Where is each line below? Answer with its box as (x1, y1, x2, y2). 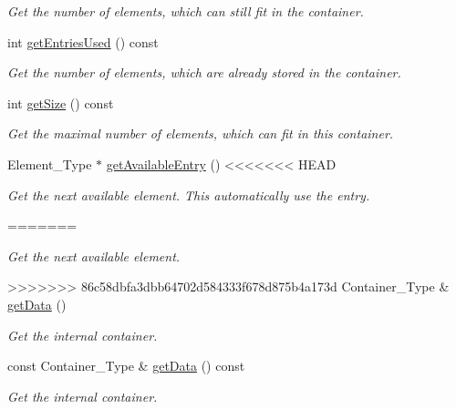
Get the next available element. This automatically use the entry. (7, 185, 370, 204)
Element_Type (7, 154, 92, 173)
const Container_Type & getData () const (7, 356, 245, 375)
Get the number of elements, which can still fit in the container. (7, 2, 364, 20)
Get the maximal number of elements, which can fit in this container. (7, 124, 394, 143)
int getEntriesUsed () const (7, 32, 159, 51)
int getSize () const (7, 93, 114, 112)
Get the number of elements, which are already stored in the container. (7, 63, 401, 82)
